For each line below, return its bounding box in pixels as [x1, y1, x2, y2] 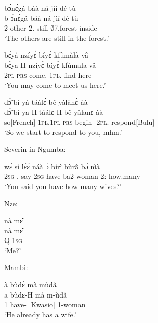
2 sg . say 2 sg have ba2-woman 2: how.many [4, 171, 140, 181]
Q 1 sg [4, 235, 22, 246]
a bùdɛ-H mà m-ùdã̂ [4, 289, 67, 300]
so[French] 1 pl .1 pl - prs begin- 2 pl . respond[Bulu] [4, 116, 155, 127]
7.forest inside [54, 22, 97, 33]
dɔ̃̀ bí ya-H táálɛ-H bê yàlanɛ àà [4, 106, 103, 117]
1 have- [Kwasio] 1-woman [4, 299, 86, 310]
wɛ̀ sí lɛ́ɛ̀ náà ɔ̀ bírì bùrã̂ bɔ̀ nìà [4, 160, 100, 171]
